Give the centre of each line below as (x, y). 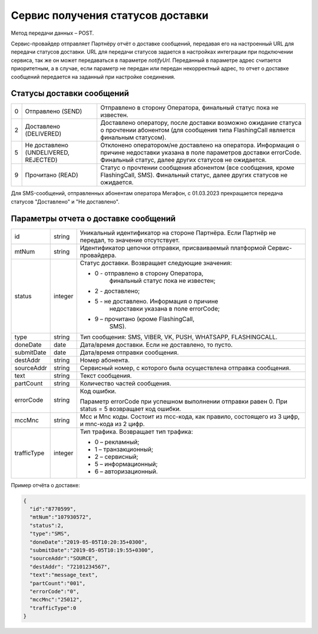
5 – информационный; (126, 464)
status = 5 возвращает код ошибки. (130, 408)
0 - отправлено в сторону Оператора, (149, 273)
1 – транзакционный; (124, 449)
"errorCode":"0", (54, 591)
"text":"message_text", (64, 575)
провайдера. (98, 255)
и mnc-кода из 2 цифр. (112, 424)
